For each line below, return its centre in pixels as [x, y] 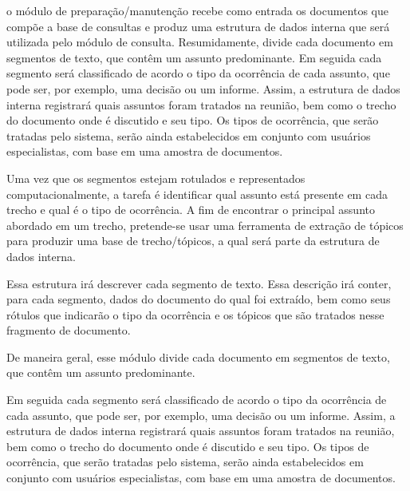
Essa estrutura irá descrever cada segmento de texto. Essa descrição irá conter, [199, 283]
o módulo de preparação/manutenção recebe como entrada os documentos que [197, 10]
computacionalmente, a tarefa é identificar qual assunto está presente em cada [197, 194]
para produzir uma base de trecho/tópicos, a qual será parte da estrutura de [193, 241]
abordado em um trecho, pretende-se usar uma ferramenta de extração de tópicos [205, 225]
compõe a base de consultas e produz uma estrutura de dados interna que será [198, 26]
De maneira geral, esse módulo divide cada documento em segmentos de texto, [198, 356]
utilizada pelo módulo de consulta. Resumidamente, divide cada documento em [200, 42]
